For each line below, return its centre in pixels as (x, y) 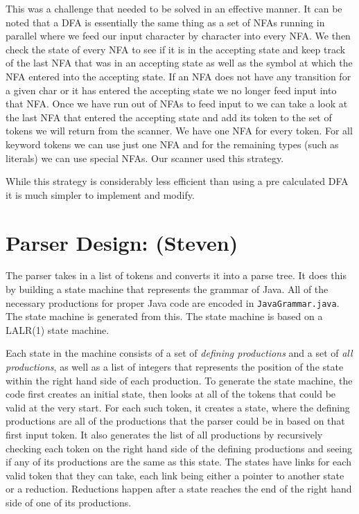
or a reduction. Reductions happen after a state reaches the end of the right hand (179, 489)
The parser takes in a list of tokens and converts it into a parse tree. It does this (176, 275)
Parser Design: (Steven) (122, 242)
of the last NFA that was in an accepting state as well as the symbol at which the (179, 63)
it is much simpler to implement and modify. (100, 194)
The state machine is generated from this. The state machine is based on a (164, 316)
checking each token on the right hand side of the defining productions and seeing (179, 448)
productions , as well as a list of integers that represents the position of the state (175, 367)
